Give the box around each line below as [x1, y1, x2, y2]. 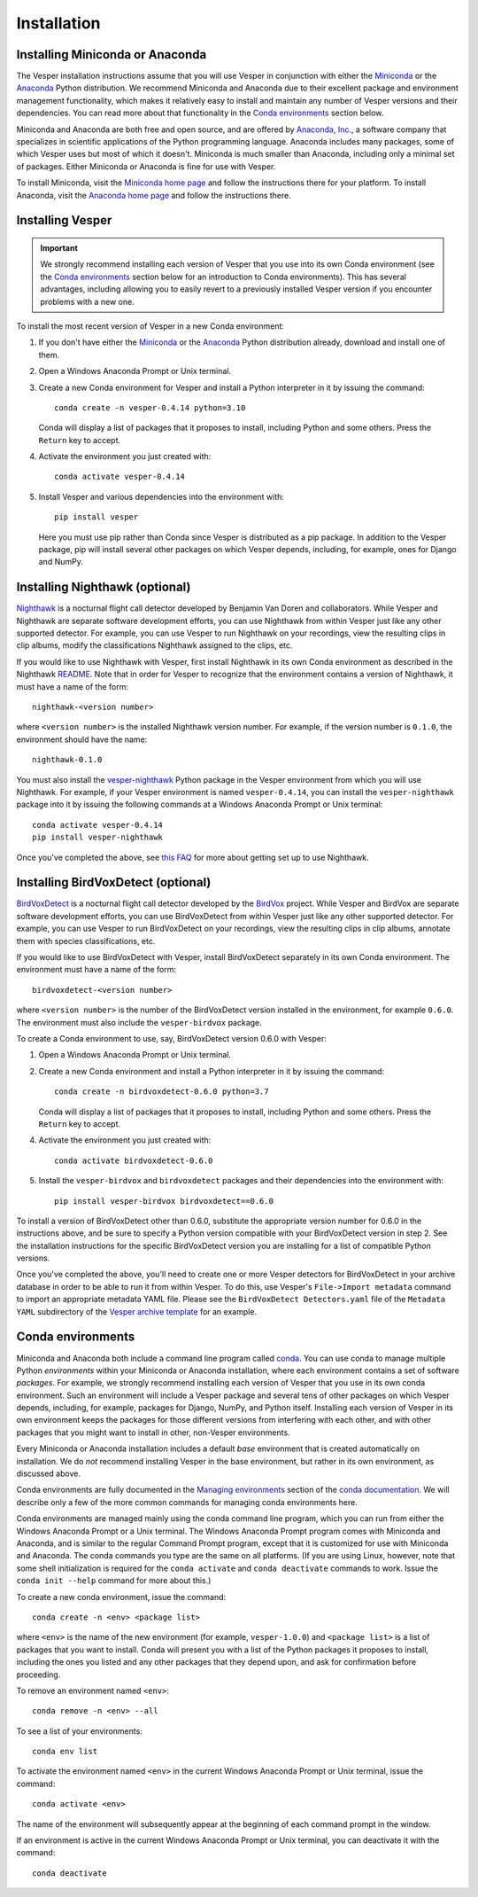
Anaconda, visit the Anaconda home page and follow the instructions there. [16, 190, 291, 200]
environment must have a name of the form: [16, 964, 177, 975]
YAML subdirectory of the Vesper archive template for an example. [16, 1306, 257, 1316]
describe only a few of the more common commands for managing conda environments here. [16, 1496, 358, 1507]
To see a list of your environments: [16, 1725, 143, 1737]
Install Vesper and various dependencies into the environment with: [38, 491, 285, 502]
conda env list [32, 1746, 98, 1757]
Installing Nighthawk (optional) [16, 580, 191, 595]
